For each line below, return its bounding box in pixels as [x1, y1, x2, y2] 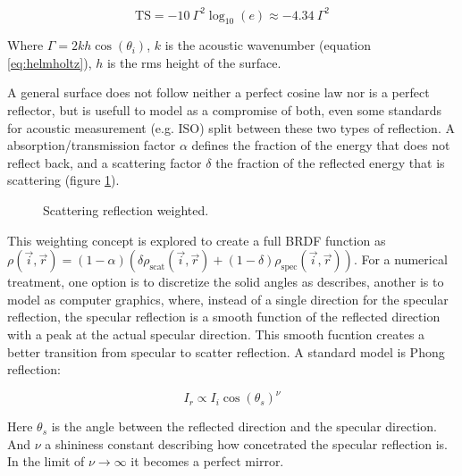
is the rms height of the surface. [106, 53, 281, 71]
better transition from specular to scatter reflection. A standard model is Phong [7, 342, 445, 361]
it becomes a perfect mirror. [130, 452, 284, 471]
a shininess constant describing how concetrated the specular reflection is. [45, 434, 448, 453]
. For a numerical [353, 250, 448, 269]
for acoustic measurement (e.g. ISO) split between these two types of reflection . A [7, 118, 455, 137]
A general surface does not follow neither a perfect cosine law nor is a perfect [7, 83, 430, 102]
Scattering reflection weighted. [43, 201, 209, 220]
